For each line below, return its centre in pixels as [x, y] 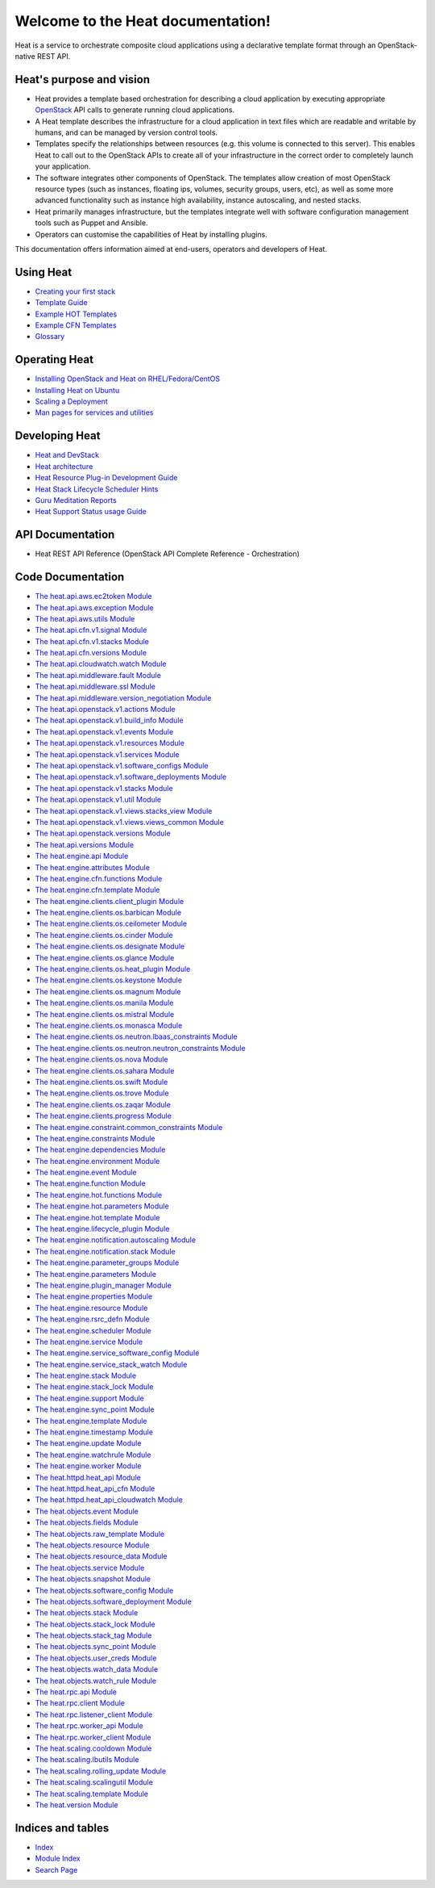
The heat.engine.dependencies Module [100, 1149]
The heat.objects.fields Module [87, 1522]
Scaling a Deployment [71, 402]
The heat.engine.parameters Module [96, 1274]
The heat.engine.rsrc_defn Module [92, 1319]
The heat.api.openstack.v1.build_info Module [110, 720]
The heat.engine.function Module [91, 1183]
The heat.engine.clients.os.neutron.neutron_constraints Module [140, 1048]
